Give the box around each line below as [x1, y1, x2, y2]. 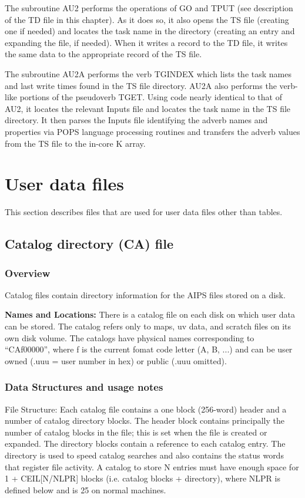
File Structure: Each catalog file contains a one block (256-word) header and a [5, 403, 287, 415]
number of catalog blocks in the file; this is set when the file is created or [5, 426, 267, 438]
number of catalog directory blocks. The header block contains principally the [5, 414, 284, 427]
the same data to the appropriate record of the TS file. [5, 48, 202, 60]
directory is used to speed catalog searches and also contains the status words [5, 449, 284, 461]
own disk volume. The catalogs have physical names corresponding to [5, 331, 254, 344]
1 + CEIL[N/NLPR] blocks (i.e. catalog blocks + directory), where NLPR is [5, 472, 280, 484]
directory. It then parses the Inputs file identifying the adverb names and [5, 114, 268, 126]
